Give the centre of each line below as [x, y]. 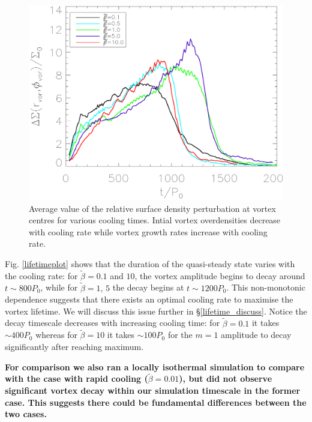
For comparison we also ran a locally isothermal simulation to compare [155, 366]
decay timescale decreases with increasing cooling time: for [112, 323]
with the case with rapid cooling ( [76, 378]
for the [180, 335]
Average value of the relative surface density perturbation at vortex [152, 208]
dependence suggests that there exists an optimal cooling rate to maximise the [149, 299]
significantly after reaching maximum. [74, 347]
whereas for [56, 335]
